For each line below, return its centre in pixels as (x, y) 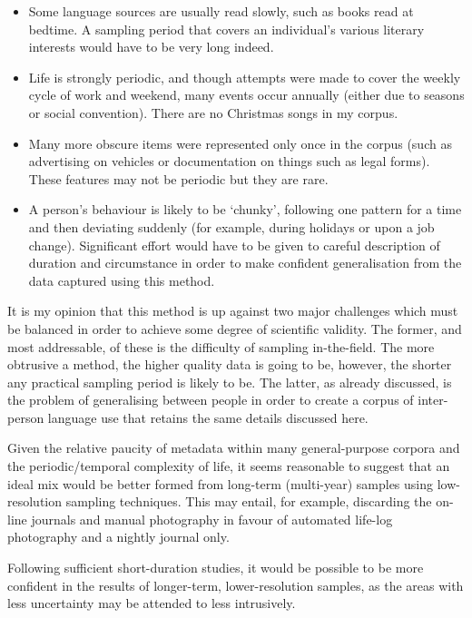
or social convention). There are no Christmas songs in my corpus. (213, 112)
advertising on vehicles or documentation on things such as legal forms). (229, 161)
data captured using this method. (122, 280)
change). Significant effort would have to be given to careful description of (234, 245)
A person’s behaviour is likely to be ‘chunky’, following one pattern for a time (245, 209)
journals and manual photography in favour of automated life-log (212, 519)
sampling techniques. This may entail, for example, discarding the (249, 501)
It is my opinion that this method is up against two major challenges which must (233, 311)
